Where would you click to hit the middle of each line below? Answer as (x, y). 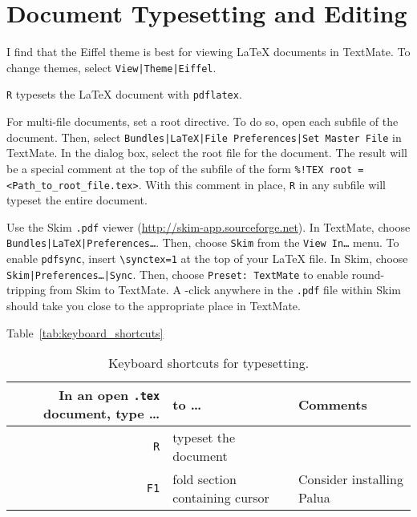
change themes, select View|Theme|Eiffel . (111, 67)
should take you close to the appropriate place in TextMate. (154, 306)
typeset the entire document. (77, 200)
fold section (204, 479)
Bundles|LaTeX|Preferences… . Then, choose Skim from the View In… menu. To (203, 242)
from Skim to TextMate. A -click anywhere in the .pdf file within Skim (225, 290)
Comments (332, 404)
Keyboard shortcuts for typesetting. (208, 363)
